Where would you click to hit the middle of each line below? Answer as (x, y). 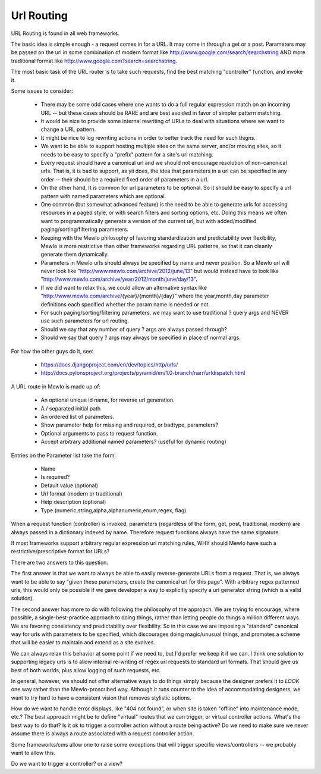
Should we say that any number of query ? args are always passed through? (134, 329)
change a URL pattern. (68, 129)
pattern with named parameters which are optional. (103, 196)
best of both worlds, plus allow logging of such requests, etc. (86, 670)
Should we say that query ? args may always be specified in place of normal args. (141, 338)
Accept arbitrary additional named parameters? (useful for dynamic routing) (133, 442)
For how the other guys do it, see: (52, 351)
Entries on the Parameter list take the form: (63, 455)
